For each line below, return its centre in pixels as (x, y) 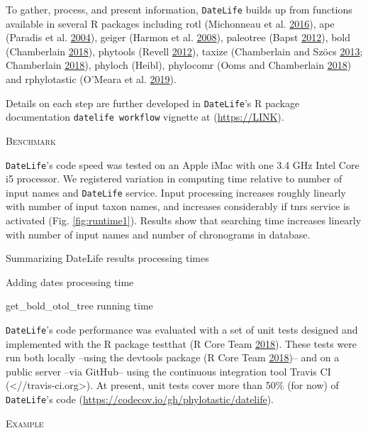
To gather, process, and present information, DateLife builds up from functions (179, 9)
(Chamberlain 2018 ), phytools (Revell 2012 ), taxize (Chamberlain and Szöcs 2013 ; (184, 51)
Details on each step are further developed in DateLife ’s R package (153, 103)
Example (25, 423)
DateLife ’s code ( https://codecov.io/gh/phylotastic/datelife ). (140, 399)
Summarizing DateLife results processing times (107, 258)
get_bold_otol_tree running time (79, 306)
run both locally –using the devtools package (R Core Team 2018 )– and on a (173, 357)
